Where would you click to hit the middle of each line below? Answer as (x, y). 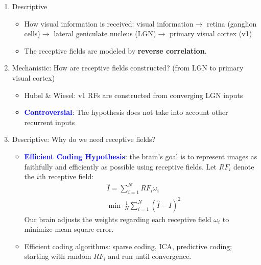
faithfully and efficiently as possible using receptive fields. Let (120, 166)
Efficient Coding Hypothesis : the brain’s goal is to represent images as (141, 156)
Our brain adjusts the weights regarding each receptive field (118, 219)
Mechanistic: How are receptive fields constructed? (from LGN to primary (128, 68)
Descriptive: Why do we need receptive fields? (84, 139)
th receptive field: (66, 176)
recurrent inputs (50, 122)
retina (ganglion (232, 23)
